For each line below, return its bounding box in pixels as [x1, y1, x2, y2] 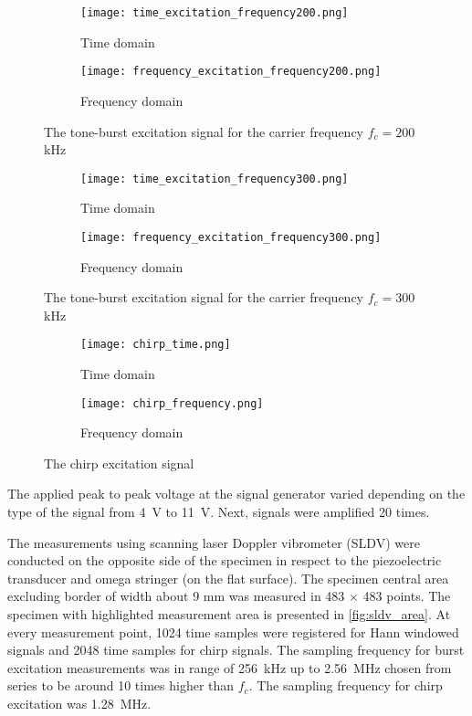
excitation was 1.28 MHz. [7, 694, 152, 712]
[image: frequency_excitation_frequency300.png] [80, 230, 382, 244]
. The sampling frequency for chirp [248, 676, 443, 695]
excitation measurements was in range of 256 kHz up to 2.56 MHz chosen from [7, 658, 452, 677]
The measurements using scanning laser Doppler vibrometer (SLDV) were [7, 532, 420, 552]
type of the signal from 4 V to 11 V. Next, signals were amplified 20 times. [7, 502, 430, 521]
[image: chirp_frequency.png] [80, 396, 264, 410]
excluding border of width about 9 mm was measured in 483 [7, 586, 345, 605]
